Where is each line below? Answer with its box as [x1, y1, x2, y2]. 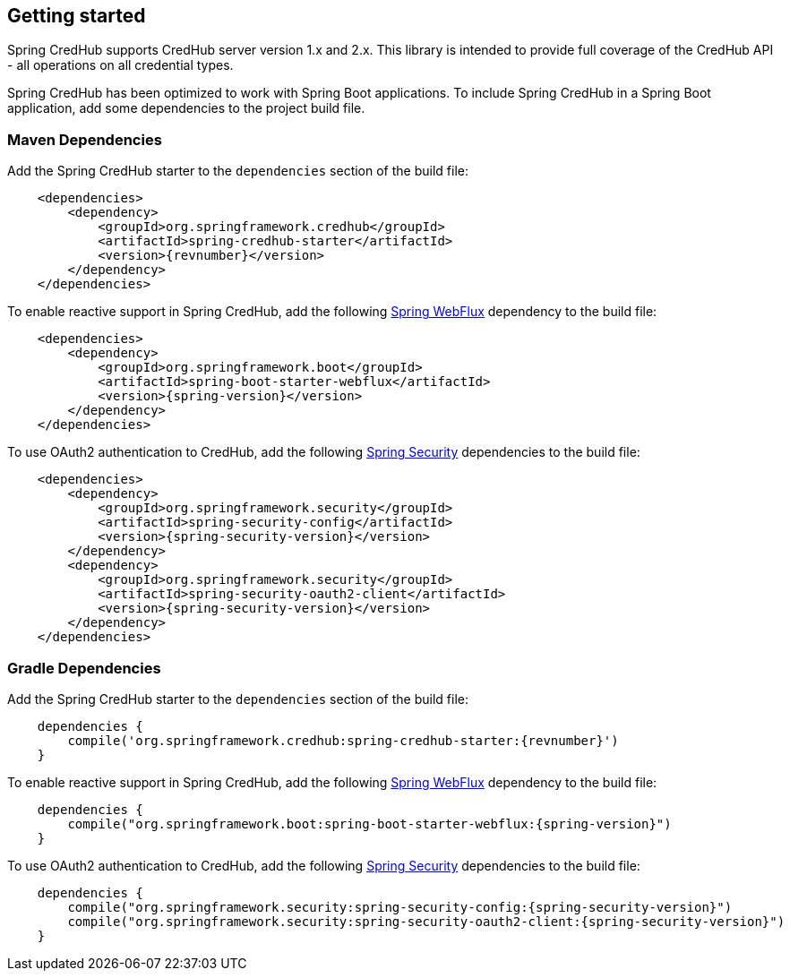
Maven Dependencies [7, 130, 162, 149]
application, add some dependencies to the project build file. [7, 100, 365, 116]
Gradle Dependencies [7, 658, 161, 677]
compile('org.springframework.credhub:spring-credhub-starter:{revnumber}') [67, 733, 619, 748]
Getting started [7, 4, 146, 27]
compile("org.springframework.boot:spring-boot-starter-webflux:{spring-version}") [67, 816, 672, 831]
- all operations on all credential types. [7, 57, 234, 73]
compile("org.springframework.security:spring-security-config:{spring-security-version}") [67, 899, 733, 914]
